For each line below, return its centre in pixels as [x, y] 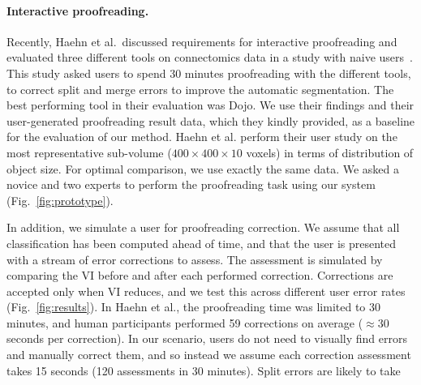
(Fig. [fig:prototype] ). [60, 200]
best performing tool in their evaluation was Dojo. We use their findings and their [210, 105]
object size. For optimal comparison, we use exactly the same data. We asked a [203, 168]
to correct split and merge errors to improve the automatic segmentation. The [200, 89]
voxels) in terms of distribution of [330, 152]
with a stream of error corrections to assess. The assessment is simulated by [195, 259]
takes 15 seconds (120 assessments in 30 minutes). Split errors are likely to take [204, 370]
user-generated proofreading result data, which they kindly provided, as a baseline [211, 120]
